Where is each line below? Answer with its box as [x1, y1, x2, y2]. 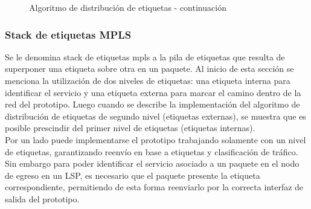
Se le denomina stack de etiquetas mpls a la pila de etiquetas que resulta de [5, 50, 285, 63]
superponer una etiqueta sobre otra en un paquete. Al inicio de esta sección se [5, 62, 294, 75]
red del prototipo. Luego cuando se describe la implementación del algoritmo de [5, 98, 300, 111]
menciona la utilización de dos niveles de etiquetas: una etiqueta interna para [5, 74, 290, 86]
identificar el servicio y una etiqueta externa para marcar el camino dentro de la [5, 86, 301, 98]
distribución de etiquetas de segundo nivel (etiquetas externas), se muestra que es [5, 109, 306, 122]
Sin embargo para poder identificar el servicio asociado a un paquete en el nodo [5, 157, 300, 170]
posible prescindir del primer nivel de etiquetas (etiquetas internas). [5, 121, 255, 134]
